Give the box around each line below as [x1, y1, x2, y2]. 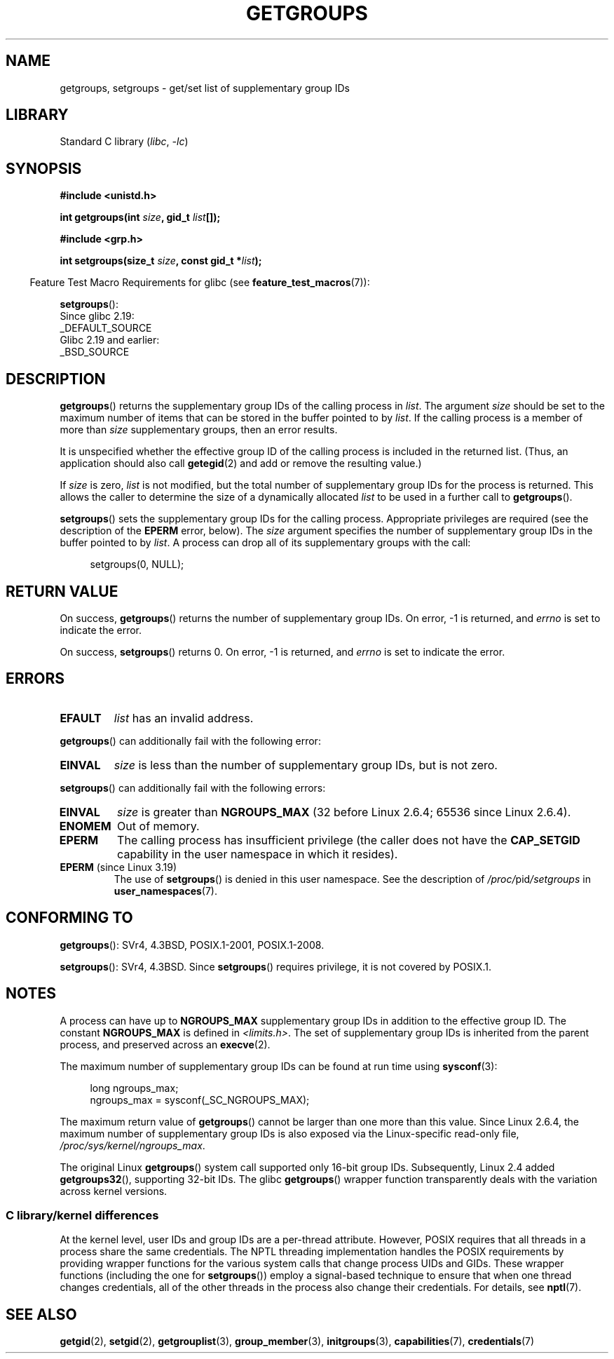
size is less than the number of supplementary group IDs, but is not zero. [114, 757, 498, 772]
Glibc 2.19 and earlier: [60, 334, 160, 346]
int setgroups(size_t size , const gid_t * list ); [60, 255, 262, 267]
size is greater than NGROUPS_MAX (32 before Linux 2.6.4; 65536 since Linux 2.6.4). [117, 804, 571, 819]
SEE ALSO [6, 1305, 77, 1323]
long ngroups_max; [90, 1081, 179, 1094]
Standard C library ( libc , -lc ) [60, 135, 189, 148]
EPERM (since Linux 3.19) [60, 860, 177, 873]
